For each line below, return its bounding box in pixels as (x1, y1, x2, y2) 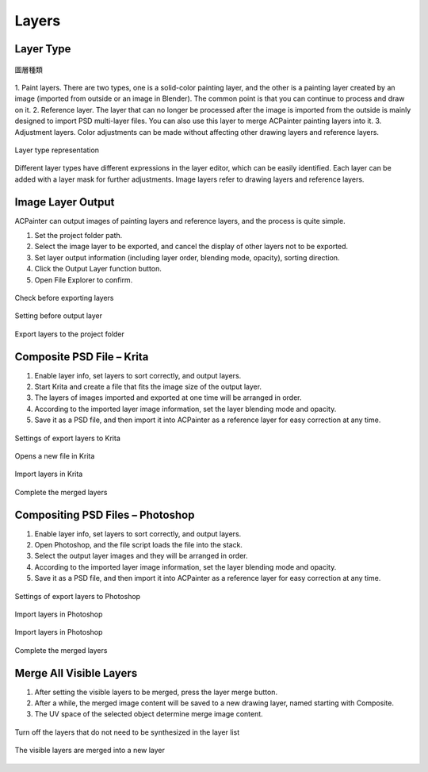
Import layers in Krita (14, 469, 83, 479)
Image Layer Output (14, 195, 115, 209)
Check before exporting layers (14, 293, 114, 302)
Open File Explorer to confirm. (34, 275, 133, 285)
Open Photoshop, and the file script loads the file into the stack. (34, 540, 243, 550)
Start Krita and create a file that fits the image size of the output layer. (34, 382, 262, 392)
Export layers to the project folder (14, 329, 124, 339)
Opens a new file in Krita (14, 451, 95, 460)
